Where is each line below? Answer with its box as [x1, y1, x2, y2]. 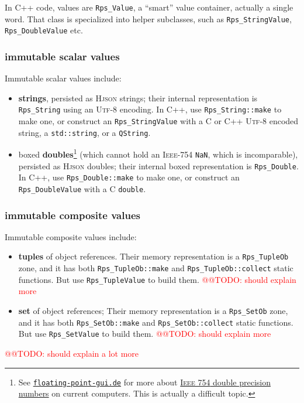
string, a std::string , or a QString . [18, 126, 151, 138]
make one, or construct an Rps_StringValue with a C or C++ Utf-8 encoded [18, 115, 299, 127]
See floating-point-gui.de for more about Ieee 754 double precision [18, 375, 271, 388]
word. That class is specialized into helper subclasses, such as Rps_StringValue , [5, 12, 292, 25]
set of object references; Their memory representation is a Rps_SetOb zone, [18, 305, 288, 316]
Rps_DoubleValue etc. [5, 24, 83, 36]
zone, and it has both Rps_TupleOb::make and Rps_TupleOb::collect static [18, 262, 293, 274]
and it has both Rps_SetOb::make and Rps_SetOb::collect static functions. [18, 316, 293, 328]
